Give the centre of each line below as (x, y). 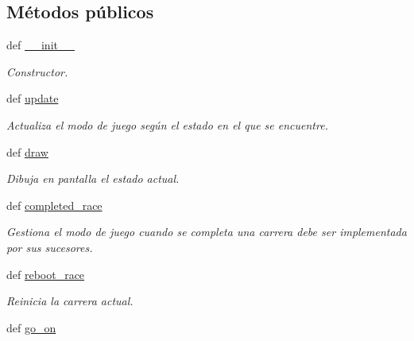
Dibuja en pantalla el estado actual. (93, 178)
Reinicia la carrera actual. (70, 301)
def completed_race (54, 205)
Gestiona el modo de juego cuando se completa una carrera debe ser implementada (207, 232)
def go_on (31, 327)
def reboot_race (46, 274)
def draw (27, 151)
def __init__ (41, 45)
